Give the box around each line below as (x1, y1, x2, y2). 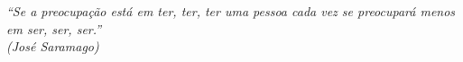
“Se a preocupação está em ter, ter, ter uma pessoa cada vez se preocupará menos (6, 2, 456, 20)
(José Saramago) (6, 37, 99, 56)
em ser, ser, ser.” (6, 19, 102, 38)
